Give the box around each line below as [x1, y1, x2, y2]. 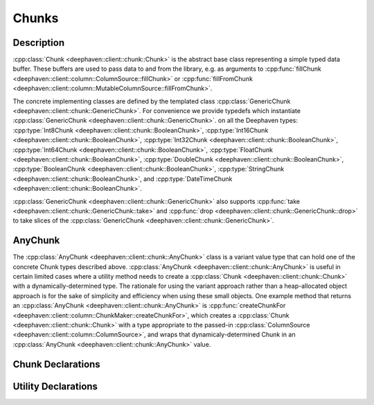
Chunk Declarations [12, 358, 100, 370]
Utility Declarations [12, 380, 98, 392]
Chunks [12, 10, 59, 26]
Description [12, 37, 65, 49]
